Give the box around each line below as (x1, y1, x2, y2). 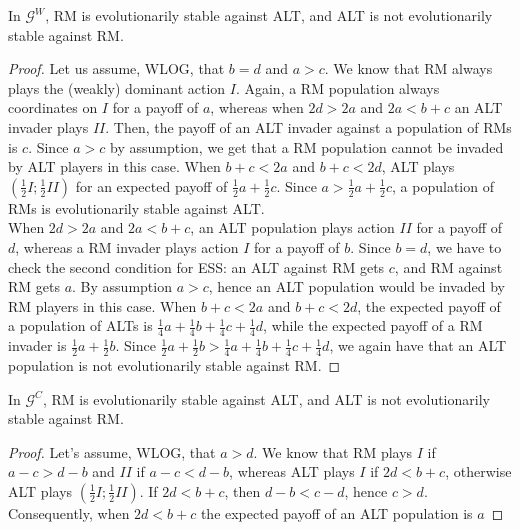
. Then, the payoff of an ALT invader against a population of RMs (105, 116, 512, 137)
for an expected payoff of (75, 175, 228, 196)
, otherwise (445, 461, 512, 482)
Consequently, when (8, 502, 130, 523)
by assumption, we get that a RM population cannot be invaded (110, 136, 504, 157)
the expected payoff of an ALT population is (200, 502, 473, 523)
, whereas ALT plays (229, 461, 355, 482)
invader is (8, 335, 67, 356)
